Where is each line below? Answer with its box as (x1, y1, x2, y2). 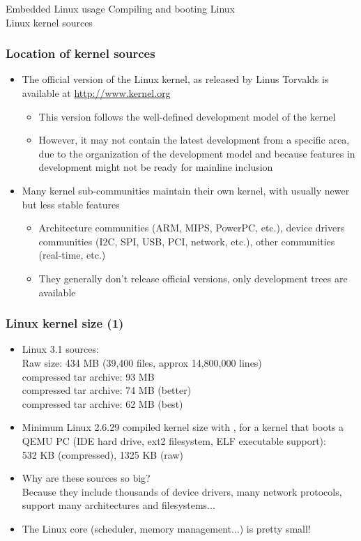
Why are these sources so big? (22, 471, 151, 485)
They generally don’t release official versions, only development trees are (38, 270, 348, 285)
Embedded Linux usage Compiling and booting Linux (6, 1, 235, 15)
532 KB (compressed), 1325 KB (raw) (22, 447, 183, 462)
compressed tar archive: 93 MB (22, 369, 155, 383)
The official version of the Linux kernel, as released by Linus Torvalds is (22, 72, 329, 86)
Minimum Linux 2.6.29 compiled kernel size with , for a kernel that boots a (22, 420, 344, 434)
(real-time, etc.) (38, 247, 106, 262)
